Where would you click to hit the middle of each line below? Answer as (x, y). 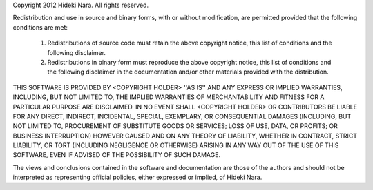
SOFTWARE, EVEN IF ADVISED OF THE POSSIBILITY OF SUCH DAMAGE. (117, 155)
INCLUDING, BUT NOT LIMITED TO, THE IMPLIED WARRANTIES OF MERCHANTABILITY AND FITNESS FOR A (169, 97)
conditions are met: (40, 27)
